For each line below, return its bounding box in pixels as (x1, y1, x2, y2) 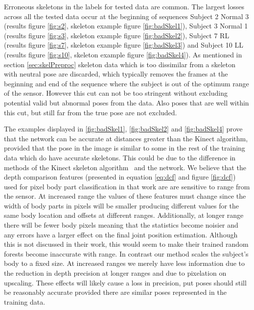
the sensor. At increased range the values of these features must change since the (4, 191, 246, 201)
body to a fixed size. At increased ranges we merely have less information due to (4, 258, 245, 268)
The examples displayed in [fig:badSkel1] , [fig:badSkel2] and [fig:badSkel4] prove (4, 124, 243, 134)
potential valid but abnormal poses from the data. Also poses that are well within (4, 97, 249, 107)
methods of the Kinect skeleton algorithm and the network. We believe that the (4, 162, 246, 172)
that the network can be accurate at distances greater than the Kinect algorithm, (4, 133, 248, 143)
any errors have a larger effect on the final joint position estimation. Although (4, 229, 238, 239)
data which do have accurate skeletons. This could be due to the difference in (4, 152, 236, 162)
